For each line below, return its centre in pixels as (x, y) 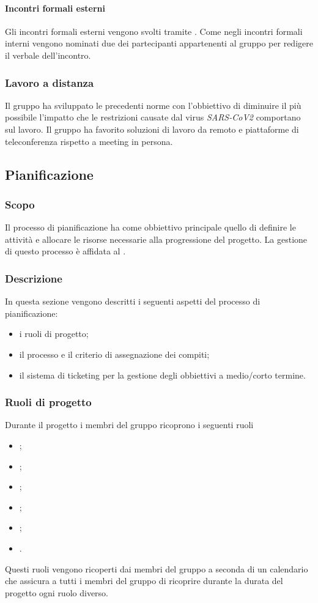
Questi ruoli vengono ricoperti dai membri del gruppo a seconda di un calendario (157, 568)
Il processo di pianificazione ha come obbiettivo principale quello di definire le (150, 227)
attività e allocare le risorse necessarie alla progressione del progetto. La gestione (156, 239)
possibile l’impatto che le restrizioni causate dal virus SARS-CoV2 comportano (153, 117)
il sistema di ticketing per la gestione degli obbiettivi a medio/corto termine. (162, 375)
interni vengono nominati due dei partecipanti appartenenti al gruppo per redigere (159, 43)
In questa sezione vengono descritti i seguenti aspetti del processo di (133, 301)
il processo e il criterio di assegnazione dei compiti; (114, 354)
